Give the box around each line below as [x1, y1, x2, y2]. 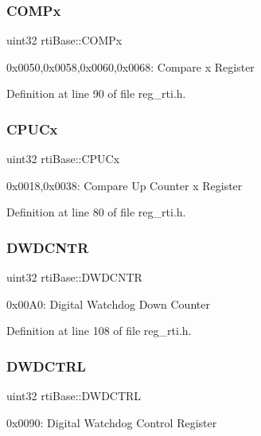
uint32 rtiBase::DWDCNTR [6, 269, 142, 286]
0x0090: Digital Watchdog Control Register [6, 414, 217, 430]
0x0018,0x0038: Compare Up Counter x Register [6, 177, 243, 193]
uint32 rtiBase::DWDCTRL [6, 387, 142, 404]
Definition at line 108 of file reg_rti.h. [6, 322, 192, 339]
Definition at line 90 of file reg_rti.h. [6, 85, 186, 102]
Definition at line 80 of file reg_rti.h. [6, 204, 186, 220]
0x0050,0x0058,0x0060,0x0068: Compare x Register [6, 58, 255, 75]
